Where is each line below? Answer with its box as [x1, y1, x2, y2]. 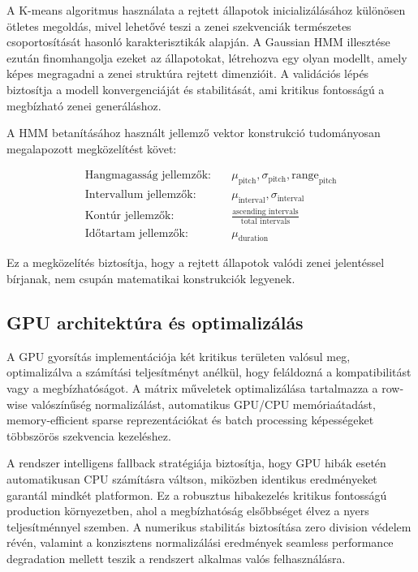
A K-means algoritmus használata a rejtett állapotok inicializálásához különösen [6, 2, 406, 18]
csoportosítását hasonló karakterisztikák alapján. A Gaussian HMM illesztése [6, 33, 390, 50]
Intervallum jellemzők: [84, 189, 196, 201]
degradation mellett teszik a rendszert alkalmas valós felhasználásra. [6, 550, 346, 566]
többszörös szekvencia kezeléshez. [6, 427, 171, 444]
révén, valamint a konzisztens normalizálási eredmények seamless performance [6, 534, 394, 551]
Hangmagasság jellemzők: [84, 170, 211, 182]
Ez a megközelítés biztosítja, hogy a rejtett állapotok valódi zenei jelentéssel [6, 254, 385, 271]
